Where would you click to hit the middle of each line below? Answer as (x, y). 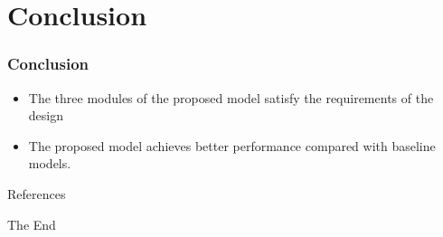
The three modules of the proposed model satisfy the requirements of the (231, 97)
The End (32, 224)
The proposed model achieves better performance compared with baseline (232, 145)
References (37, 193)
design (46, 115)
